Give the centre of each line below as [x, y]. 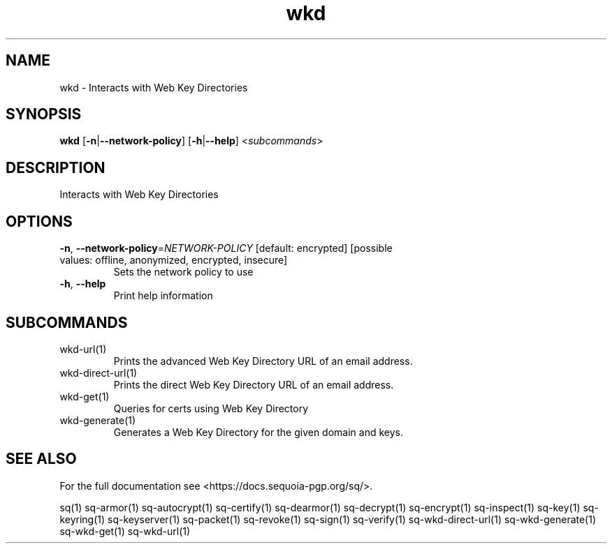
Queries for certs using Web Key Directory [211, 408]
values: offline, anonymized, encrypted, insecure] [174, 260]
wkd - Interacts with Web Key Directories [154, 87]
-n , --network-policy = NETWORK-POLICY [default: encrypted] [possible [226, 248]
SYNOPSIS [44, 114]
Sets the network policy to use [183, 272]
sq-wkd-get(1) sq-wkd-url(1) [125, 531]
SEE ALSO [41, 459]
